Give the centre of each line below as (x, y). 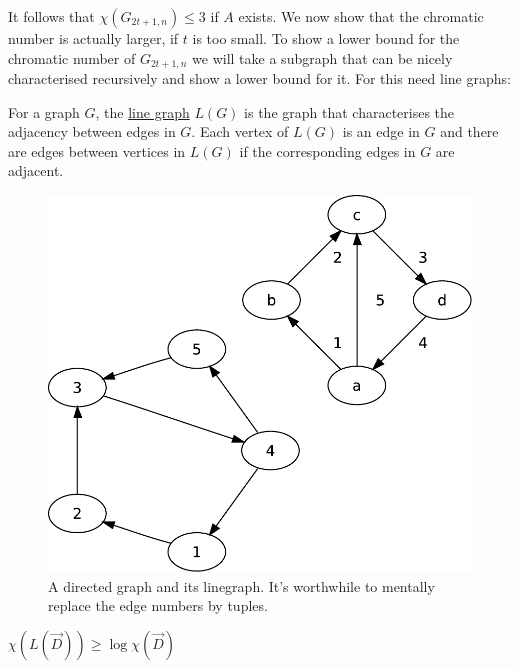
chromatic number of (72, 57)
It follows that (51, 16)
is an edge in (381, 131)
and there (469, 131)
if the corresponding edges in (327, 150)
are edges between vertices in (97, 150)
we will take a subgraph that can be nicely (322, 57)
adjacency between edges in (92, 131)
